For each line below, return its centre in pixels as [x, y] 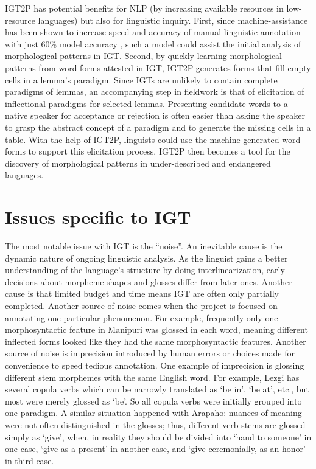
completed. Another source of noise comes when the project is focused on [141, 305]
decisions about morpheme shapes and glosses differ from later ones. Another [149, 281]
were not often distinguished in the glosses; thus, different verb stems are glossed [155, 424]
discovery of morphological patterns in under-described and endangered [138, 163]
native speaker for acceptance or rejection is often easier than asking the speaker [155, 115]
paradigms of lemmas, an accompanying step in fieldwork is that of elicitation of [155, 92]
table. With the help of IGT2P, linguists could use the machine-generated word [153, 139]
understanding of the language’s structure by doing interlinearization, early [145, 270]
